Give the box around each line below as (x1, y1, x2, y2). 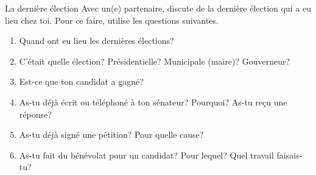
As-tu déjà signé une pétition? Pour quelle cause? (19, 128, 204, 141)
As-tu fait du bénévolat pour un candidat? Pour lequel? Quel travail (19, 148, 274, 161)
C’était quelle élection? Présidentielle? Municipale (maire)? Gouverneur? (19, 54, 290, 67)
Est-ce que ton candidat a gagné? (19, 75, 144, 88)
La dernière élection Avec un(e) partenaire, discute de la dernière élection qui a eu (5, 2, 311, 14)
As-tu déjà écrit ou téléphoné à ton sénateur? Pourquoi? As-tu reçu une (19, 95, 287, 108)
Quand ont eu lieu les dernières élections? (19, 34, 174, 47)
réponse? (19, 107, 52, 120)
